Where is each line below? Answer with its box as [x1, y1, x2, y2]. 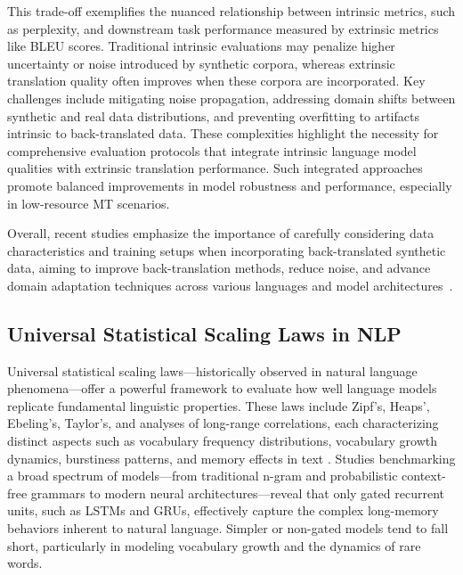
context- [402, 466, 446, 485]
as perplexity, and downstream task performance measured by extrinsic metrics [7, 19, 439, 37]
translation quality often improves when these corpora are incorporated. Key [7, 71, 426, 90]
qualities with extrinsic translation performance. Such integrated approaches [7, 159, 423, 177]
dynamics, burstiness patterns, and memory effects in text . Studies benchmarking [7, 448, 456, 467]
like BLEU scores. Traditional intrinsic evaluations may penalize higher [7, 37, 395, 55]
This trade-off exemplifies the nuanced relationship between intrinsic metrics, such [7, 2, 456, 20]
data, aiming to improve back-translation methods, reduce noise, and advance [7, 259, 431, 277]
